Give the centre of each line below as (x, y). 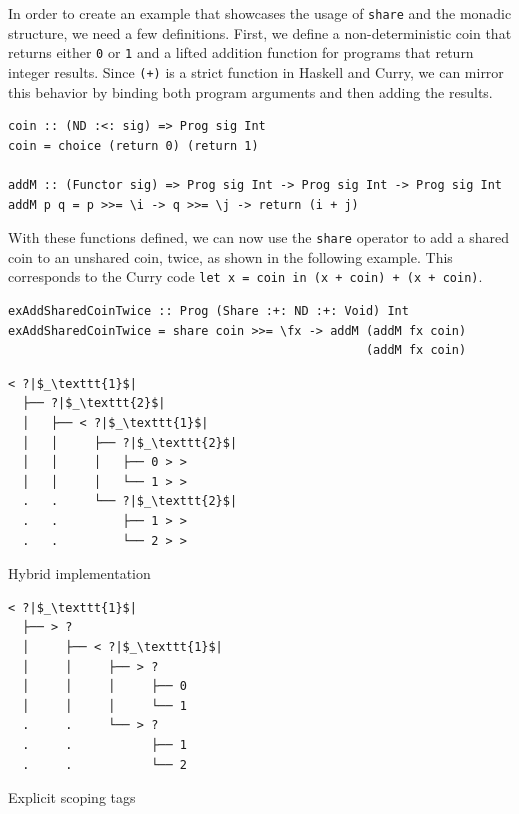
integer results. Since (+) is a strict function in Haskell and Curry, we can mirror (256, 71)
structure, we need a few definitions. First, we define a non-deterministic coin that (260, 32)
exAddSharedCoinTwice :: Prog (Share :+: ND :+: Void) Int (208, 311)
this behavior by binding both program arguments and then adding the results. (250, 91)
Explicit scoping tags (72, 797)
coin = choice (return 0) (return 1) (133, 145)
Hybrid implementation (79, 573)
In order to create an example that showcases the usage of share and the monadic (260, 13)
